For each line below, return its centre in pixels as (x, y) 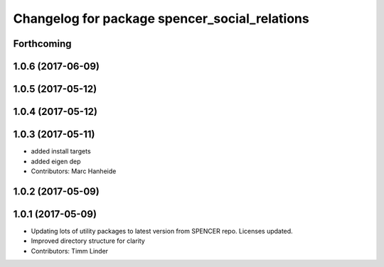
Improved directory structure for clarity (88, 241)
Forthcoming (42, 44)
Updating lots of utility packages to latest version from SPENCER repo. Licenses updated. (162, 231)
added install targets (61, 151)
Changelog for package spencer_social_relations (161, 18)
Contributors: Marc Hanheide (74, 171)
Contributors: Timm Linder (70, 251)
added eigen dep (56, 161)
